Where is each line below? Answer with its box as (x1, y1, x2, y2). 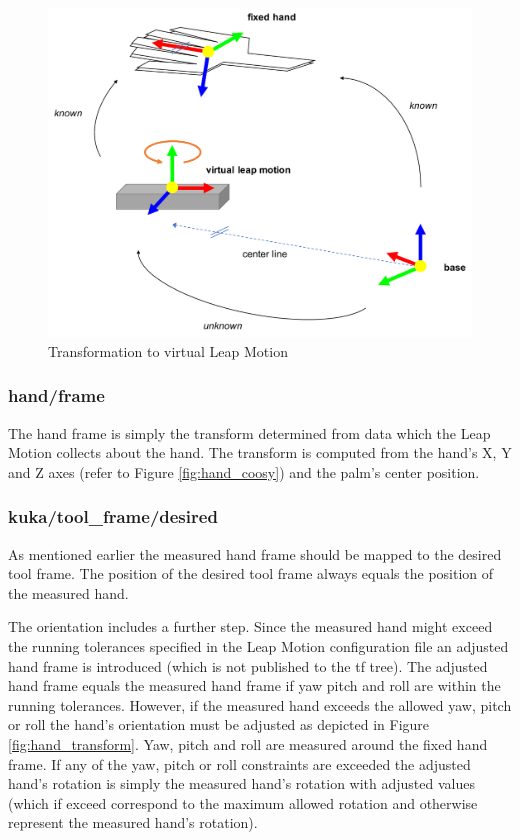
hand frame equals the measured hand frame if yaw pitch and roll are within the (8, 675, 501, 696)
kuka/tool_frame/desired (8, 504, 218, 529)
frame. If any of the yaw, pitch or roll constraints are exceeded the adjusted (8, 753, 471, 774)
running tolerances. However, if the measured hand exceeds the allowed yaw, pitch (8, 694, 512, 715)
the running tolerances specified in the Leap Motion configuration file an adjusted (8, 635, 509, 656)
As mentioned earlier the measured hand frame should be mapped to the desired (8, 543, 502, 564)
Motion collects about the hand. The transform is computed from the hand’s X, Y (8, 442, 512, 463)
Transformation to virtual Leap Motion (48, 340, 288, 361)
